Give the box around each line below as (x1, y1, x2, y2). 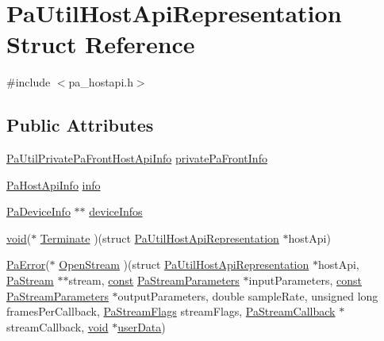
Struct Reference (6, 28, 195, 60)
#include (6, 74, 51, 90)
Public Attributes (6, 113, 154, 137)
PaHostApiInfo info (6, 176, 101, 193)
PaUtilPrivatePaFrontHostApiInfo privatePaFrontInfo (6, 150, 267, 167)
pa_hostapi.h (68, 74, 133, 90)
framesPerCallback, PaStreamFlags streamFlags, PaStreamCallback (6, 303, 336, 320)
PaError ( (6, 256, 50, 273)
